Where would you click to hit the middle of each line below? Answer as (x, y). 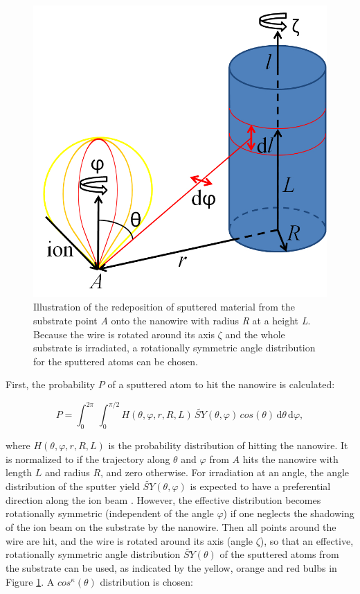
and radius (67, 472)
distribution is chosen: (146, 581)
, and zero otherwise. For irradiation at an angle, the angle (225, 472)
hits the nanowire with (290, 458)
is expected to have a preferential (260, 486)
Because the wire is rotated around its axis (124, 334)
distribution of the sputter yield (73, 486)
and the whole (255, 334)
